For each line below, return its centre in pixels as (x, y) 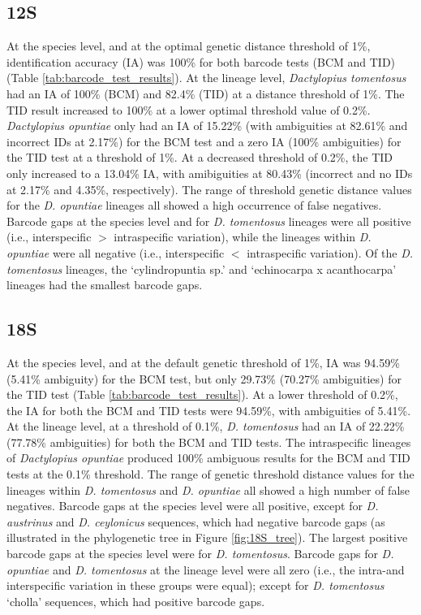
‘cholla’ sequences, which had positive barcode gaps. (136, 601)
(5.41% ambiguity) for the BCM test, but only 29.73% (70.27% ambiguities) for (204, 378)
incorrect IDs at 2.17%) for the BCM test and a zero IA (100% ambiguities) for (204, 141)
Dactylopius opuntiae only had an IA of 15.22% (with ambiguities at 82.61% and (207, 126)
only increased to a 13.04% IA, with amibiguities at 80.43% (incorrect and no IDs (210, 173)
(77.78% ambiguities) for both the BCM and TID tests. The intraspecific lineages (209, 442)
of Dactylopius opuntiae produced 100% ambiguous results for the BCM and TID (208, 458)
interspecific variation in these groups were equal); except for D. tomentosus (195, 585)
